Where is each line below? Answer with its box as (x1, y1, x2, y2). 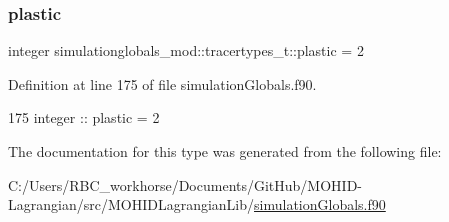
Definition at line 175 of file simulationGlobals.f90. (8, 73, 317, 94)
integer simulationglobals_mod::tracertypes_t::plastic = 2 (8, 40, 364, 61)
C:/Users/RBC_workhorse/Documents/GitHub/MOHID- (8, 174, 363, 195)
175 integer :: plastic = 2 (8, 107, 160, 128)
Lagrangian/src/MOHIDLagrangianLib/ (8, 194, 255, 215)
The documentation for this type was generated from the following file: (8, 141, 442, 161)
